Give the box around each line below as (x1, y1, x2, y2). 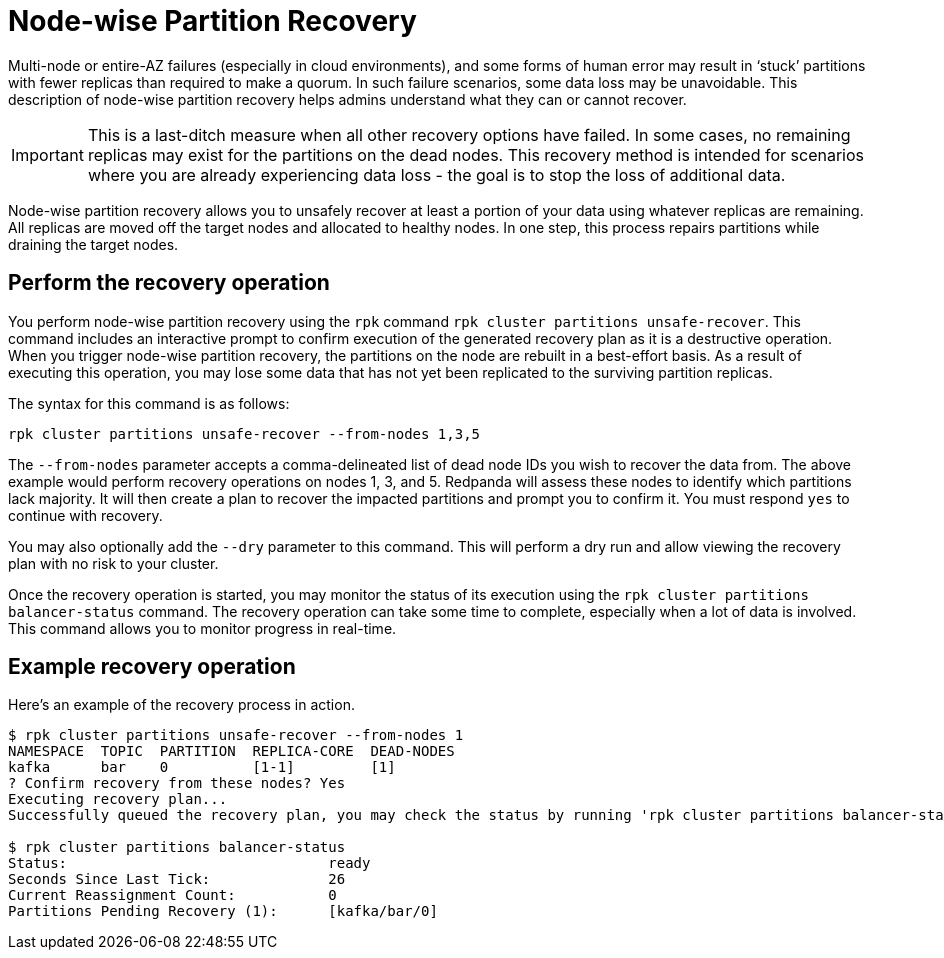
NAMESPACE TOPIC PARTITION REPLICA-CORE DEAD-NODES (8, 743, 455, 760)
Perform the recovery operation (8, 270, 330, 296)
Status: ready (8, 855, 371, 872)
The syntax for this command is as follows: (8, 394, 290, 412)
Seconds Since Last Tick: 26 (8, 871, 346, 888)
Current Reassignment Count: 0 (8, 887, 337, 904)
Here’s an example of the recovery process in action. (8, 696, 355, 714)
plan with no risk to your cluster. (8, 554, 219, 572)
